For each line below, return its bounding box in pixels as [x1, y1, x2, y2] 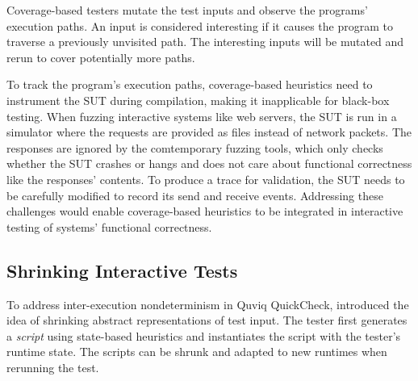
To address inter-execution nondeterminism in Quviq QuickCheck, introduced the [6, 295, 409, 312]
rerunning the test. [6, 358, 99, 375]
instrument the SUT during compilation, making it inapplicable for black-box [6, 91, 390, 108]
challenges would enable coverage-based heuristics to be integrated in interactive [6, 203, 403, 220]
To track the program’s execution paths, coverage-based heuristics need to [6, 76, 373, 93]
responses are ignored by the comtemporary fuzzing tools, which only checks [6, 139, 383, 156]
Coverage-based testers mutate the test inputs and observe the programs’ [6, 2, 368, 18]
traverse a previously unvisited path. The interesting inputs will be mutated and [6, 33, 404, 50]
